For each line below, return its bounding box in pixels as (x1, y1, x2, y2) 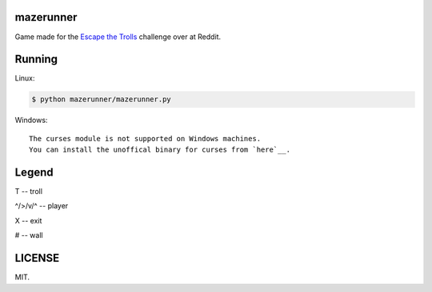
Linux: (14, 73, 35, 83)
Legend (14, 165, 54, 179)
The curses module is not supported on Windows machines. (29, 134, 262, 143)
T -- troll (14, 187, 43, 196)
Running (14, 53, 58, 66)
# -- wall (14, 231, 43, 240)
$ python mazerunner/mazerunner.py (31, 95, 171, 104)
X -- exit (14, 215, 42, 225)
